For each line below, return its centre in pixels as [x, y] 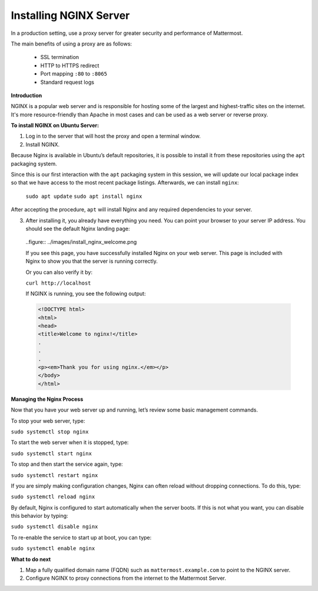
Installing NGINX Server [70, 15]
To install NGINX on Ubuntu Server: [55, 125]
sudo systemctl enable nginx [53, 548]
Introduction [26, 95]
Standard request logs [67, 82]
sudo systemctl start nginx [52, 453]
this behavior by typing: [39, 516]
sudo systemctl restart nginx [54, 475]
